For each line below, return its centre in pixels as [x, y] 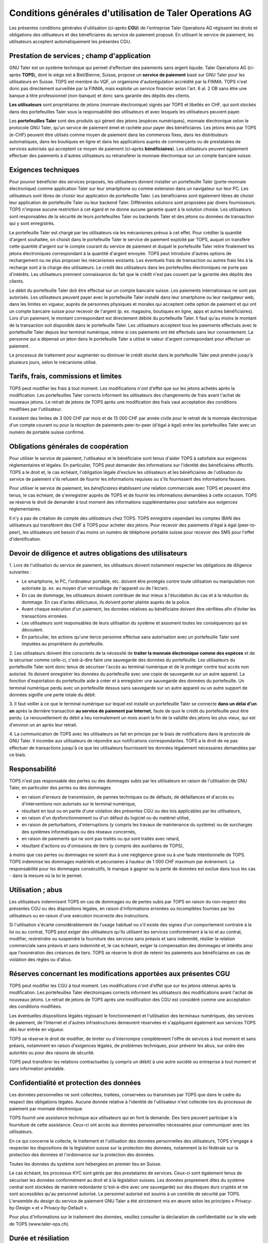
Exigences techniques [44, 170]
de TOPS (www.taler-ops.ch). [39, 1224]
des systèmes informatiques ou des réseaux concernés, [79, 832]
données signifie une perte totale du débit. [53, 695]
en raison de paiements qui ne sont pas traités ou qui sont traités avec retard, [101, 839]
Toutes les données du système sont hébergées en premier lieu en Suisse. [85, 1164]
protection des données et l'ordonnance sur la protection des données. [82, 1155]
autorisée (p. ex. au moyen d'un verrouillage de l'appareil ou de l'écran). [95, 588]
